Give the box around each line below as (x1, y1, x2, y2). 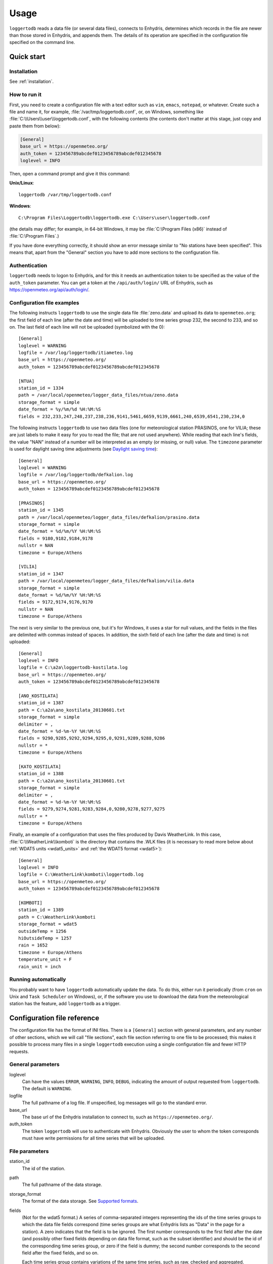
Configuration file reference (9, 1014, 100, 1022)
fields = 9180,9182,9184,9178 (18, 535, 94, 541)
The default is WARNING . (22, 1086, 72, 1092)
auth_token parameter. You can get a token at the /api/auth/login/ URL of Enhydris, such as (9, 280, 213, 286)
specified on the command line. (9, 39, 75, 46)
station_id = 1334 (18, 385, 64, 391)
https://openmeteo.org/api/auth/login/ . (9, 286, 89, 293)
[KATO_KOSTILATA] (18, 763, 61, 770)
